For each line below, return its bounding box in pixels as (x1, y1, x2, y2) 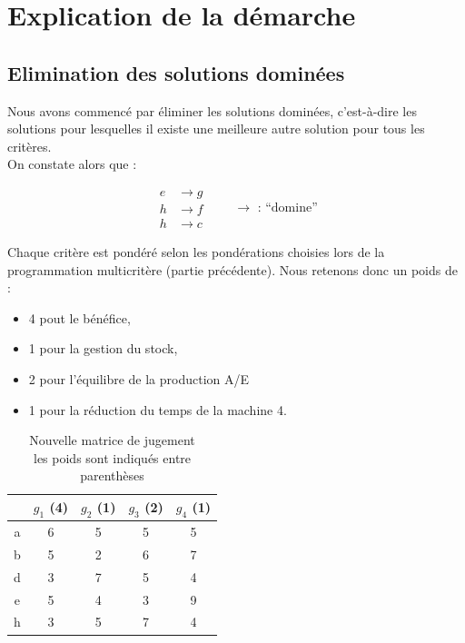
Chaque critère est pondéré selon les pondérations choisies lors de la (7, 242, 385, 262)
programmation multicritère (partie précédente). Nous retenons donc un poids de (7, 260, 458, 279)
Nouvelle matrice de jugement (29, 430, 195, 450)
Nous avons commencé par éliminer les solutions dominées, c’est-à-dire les (7, 101, 417, 120)
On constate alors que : (7, 154, 137, 173)
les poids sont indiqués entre (34, 448, 192, 467)
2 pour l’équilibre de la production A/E (28, 370, 250, 389)
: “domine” (257, 202, 318, 214)
